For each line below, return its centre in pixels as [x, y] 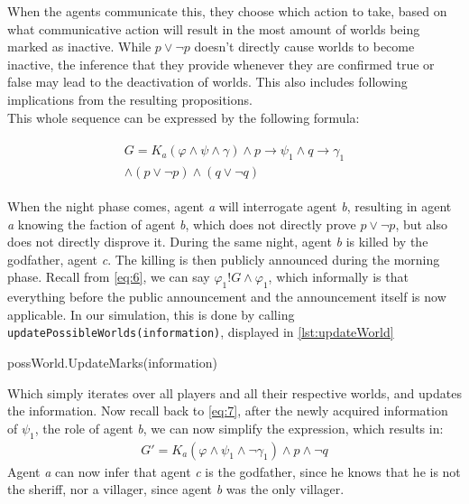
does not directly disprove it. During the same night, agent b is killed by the [218, 242]
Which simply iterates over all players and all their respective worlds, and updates [234, 392]
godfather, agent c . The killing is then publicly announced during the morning [224, 259]
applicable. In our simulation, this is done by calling [151, 314]
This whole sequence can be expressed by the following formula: [184, 117]
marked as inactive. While [79, 47]
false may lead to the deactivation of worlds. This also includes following [207, 82]
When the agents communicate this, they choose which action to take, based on [227, 11]
